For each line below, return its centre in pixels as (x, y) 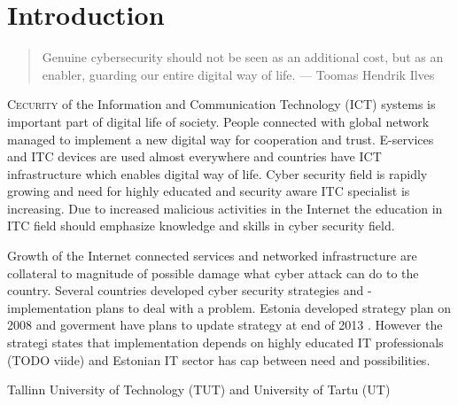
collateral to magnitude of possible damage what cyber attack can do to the (213, 273)
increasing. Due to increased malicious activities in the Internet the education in (225, 208)
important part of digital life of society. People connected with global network (218, 121)
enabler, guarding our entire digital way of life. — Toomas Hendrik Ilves (238, 74)
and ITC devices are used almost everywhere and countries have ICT (194, 156)
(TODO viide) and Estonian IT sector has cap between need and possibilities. (219, 359)
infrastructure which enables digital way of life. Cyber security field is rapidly (217, 173)
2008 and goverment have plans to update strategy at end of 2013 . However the (225, 325)
